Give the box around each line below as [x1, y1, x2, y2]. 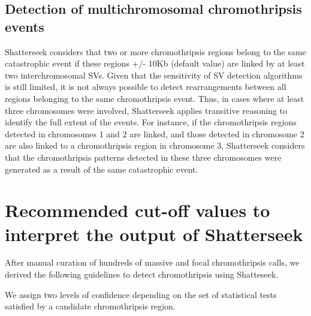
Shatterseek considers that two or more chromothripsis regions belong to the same [5, 45, 306, 58]
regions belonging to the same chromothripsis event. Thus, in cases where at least [5, 92, 304, 104]
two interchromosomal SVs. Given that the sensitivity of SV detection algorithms [5, 68, 303, 81]
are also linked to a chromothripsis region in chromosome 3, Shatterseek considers [5, 139, 305, 152]
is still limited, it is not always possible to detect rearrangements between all [5, 80, 286, 93]
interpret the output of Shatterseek [5, 221, 303, 246]
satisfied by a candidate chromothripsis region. [5, 300, 176, 312]
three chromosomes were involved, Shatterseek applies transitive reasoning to [5, 104, 288, 116]
